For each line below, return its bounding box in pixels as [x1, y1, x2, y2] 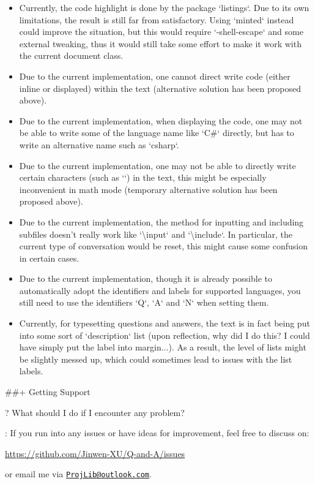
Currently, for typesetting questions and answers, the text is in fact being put [19, 317, 310, 330]
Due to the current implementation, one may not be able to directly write [19, 159, 296, 172]
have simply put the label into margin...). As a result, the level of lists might [19, 341, 306, 354]
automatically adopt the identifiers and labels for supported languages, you [19, 284, 301, 297]
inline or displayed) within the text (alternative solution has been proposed [19, 81, 301, 94]
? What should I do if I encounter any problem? [5, 406, 185, 418]
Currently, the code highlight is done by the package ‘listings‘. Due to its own [19, 1, 309, 13]
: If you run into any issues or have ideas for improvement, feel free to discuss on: [5, 426, 309, 439]
